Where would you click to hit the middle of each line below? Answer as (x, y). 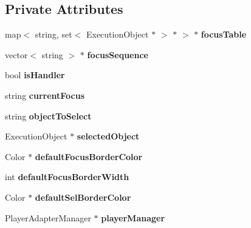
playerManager (133, 217)
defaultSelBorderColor (83, 197)
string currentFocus (45, 95)
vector (16, 54)
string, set (53, 34)
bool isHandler (35, 75)
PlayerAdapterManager (48, 217)
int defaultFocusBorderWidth (67, 177)
